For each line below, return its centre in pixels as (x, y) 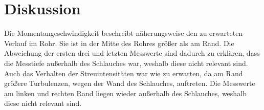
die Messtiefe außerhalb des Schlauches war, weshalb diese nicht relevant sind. (126, 63)
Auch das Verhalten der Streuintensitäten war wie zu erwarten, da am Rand (124, 73)
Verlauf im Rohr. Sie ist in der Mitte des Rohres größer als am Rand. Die (119, 43)
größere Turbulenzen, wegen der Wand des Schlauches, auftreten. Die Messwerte (130, 83)
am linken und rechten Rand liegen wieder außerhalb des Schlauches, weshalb (125, 93)
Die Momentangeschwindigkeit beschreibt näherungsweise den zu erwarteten (124, 33)
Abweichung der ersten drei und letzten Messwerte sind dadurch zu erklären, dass (132, 53)
